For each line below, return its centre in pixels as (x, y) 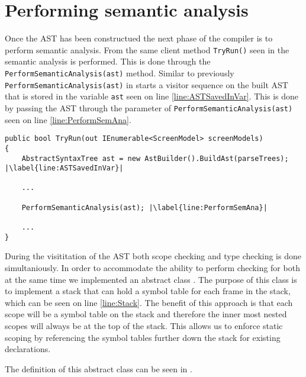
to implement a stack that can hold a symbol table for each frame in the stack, (148, 291)
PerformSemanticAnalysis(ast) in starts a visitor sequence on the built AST (146, 84)
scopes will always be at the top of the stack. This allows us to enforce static (144, 325)
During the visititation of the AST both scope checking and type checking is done (153, 256)
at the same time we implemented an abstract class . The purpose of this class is (151, 279)
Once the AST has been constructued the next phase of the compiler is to (139, 38)
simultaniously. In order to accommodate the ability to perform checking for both (152, 268)
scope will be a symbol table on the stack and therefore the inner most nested (146, 314)
